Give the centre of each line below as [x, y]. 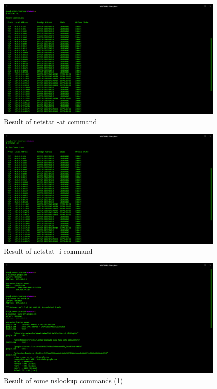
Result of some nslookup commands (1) [64, 380]
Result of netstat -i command [48, 251]
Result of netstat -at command [51, 122]
